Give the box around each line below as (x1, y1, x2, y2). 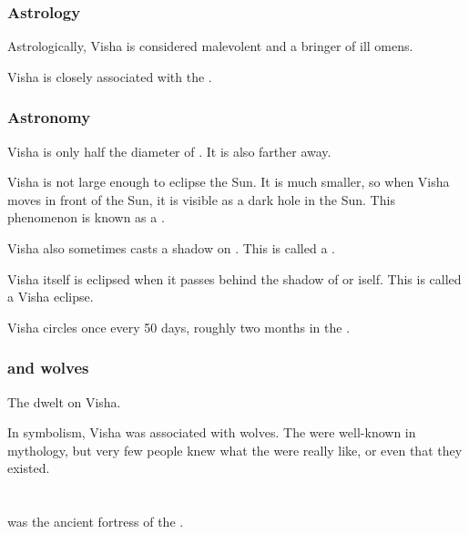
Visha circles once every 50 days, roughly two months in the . (7, 317, 351, 336)
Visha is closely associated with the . (7, 67, 212, 86)
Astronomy (7, 106, 91, 128)
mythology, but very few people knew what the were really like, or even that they (7, 440, 463, 459)
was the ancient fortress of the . (7, 512, 184, 531)
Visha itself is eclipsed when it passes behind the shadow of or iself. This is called (7, 269, 462, 288)
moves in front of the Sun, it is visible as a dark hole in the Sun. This (7, 190, 395, 209)
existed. (7, 458, 50, 478)
